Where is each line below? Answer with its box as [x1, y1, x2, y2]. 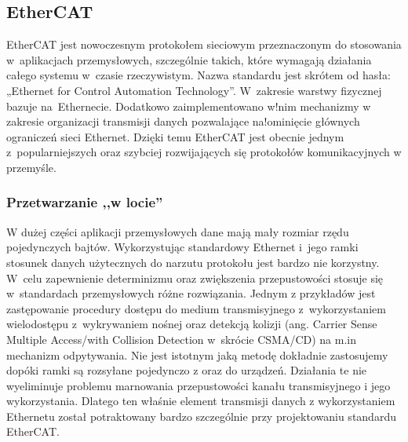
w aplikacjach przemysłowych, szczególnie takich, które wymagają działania [6, 51, 372, 68]
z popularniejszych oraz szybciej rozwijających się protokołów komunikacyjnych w [6, 144, 402, 160]
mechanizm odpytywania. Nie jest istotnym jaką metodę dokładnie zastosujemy [6, 346, 388, 363]
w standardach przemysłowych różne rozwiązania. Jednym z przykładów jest [6, 285, 376, 301]
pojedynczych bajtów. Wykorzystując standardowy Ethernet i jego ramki [6, 239, 359, 255]
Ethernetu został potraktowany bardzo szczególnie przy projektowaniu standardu [6, 407, 396, 424]
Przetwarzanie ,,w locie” [6, 192, 163, 212]
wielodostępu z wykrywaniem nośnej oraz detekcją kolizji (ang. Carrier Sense [6, 316, 377, 332]
